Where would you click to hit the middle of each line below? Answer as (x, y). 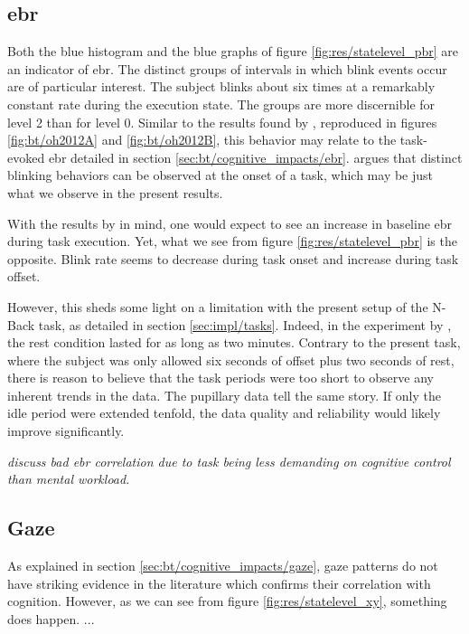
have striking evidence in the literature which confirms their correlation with (219, 583)
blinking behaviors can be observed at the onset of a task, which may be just (220, 175)
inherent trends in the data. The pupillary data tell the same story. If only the (224, 395)
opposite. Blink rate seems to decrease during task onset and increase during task (233, 258)
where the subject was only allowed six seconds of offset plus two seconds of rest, (231, 360)
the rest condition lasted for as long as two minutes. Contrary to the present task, (234, 342)
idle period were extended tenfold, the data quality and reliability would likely (224, 413)
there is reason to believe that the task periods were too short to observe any (220, 378)
